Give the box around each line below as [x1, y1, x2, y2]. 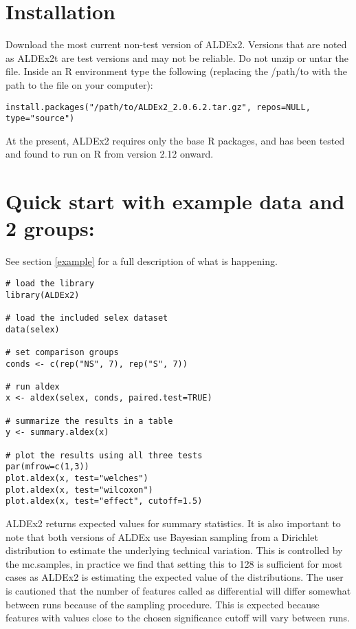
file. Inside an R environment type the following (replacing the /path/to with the [5, 64, 347, 78]
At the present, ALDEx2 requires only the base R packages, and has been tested [5, 133, 345, 147]
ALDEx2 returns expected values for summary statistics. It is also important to [5, 516, 341, 531]
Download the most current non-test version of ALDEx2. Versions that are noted [5, 37, 347, 52]
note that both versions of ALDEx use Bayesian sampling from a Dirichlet [5, 529, 318, 544]
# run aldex [5, 381, 60, 392]
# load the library [5, 278, 94, 288]
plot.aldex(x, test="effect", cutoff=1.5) [5, 496, 203, 507]
